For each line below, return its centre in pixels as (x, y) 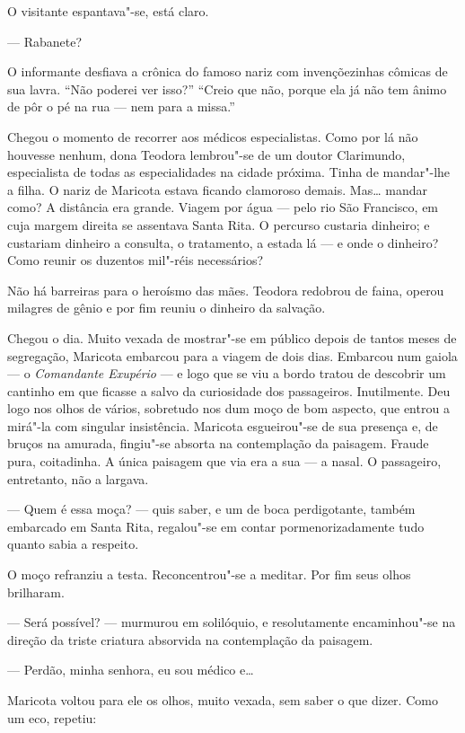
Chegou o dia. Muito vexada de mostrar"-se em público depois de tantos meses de (232, 337)
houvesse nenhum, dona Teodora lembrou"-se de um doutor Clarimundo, (206, 154)
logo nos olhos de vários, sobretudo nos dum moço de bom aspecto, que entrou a (228, 408)
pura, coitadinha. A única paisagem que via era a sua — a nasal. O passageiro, (224, 461)
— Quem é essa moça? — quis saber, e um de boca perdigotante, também (211, 509)
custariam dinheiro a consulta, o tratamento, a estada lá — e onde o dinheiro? (223, 242)
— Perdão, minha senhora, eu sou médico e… (131, 670)
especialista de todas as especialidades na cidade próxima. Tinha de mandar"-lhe (229, 172)
